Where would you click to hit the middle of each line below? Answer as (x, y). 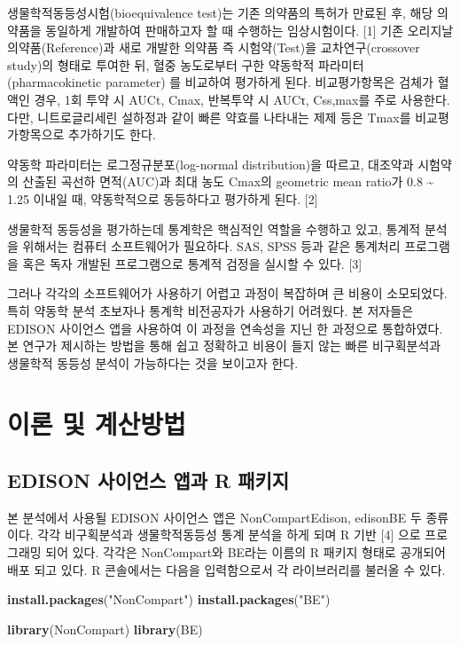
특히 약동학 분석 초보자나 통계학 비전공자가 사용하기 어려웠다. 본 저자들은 (211, 310)
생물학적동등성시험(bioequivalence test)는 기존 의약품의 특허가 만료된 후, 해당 (220, 12)
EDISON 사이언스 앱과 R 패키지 (148, 480)
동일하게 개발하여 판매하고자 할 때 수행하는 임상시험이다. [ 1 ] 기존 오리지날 (249, 30)
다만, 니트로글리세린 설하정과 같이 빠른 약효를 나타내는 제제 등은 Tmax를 (209, 117)
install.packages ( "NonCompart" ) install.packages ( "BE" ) (169, 599)
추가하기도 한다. (112, 134)
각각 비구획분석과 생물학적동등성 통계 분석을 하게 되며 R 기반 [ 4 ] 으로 (229, 535)
